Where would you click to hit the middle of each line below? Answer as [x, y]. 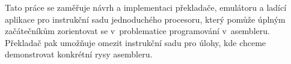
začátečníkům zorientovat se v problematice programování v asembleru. [137, 31]
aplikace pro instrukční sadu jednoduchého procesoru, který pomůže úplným [145, 19]
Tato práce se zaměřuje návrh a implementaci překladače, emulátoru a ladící [146, 7]
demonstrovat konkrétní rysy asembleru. [79, 54]
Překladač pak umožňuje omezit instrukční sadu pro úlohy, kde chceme [136, 42]
